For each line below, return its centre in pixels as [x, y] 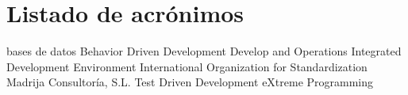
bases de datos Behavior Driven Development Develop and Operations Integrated [204, 51]
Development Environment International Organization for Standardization [187, 66]
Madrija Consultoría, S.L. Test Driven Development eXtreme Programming [190, 82]
